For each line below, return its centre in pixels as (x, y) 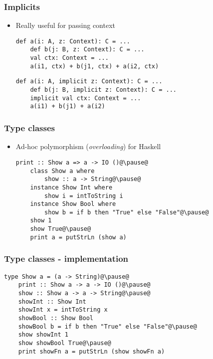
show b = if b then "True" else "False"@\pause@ (127, 212)
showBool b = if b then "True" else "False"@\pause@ (107, 326)
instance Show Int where (71, 187)
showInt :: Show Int (52, 301)
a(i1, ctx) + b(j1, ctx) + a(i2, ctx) (95, 66)
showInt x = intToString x (63, 310)
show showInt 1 (43, 335)
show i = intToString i (84, 196)
